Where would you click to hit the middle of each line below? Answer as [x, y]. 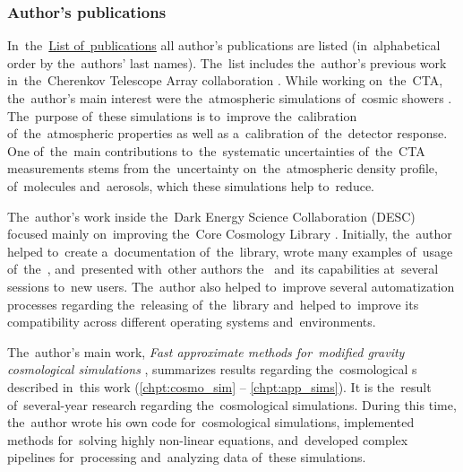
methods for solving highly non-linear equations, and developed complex [208, 439]
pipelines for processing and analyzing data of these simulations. [187, 457]
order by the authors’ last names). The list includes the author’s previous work [227, 62]
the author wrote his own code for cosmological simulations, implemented [211, 422]
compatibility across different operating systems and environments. [192, 322]
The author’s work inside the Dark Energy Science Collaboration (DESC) [211, 216]
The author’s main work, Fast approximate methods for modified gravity [206, 351]
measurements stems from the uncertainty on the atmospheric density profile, [223, 168]
